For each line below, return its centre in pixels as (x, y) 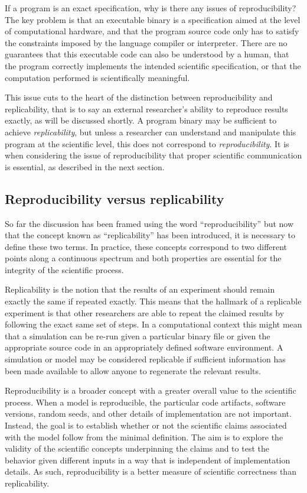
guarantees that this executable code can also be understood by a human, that (147, 54)
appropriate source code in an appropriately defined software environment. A (144, 347)
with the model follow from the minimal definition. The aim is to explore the (144, 437)
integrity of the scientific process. (64, 269)
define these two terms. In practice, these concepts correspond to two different (146, 246)
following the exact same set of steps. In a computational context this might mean (153, 324)
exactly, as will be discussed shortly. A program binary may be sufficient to (141, 120)
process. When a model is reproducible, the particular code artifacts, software (145, 402)
